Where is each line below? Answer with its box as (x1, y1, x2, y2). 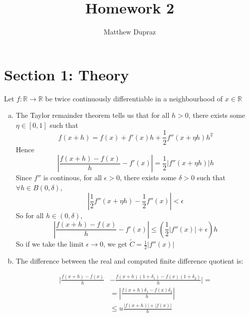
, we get (103, 239, 127, 249)
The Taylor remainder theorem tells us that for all (15, 110, 170, 120)
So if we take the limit (15, 239, 84, 249)
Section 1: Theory (4, 64, 129, 84)
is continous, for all (43, 172, 102, 183)
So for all (15, 210, 44, 221)
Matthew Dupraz (103, 26, 156, 37)
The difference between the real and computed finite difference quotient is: (15, 255, 244, 266)
